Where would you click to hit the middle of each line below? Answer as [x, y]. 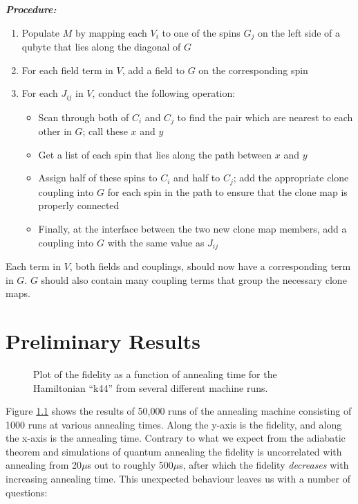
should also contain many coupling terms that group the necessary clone [194, 279]
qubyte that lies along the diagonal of [101, 47]
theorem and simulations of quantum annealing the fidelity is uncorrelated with [174, 451]
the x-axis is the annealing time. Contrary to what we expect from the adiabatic [176, 438]
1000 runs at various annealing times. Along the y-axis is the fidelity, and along [174, 424]
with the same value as [156, 242]
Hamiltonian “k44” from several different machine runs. [151, 387]
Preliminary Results [103, 340]
